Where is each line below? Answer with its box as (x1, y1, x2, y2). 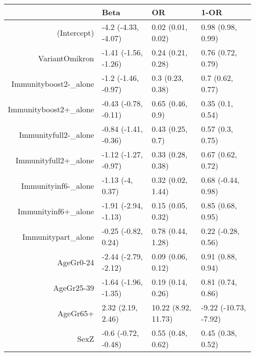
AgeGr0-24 (57, 256, 94, 268)
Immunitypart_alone (22, 230, 94, 242)
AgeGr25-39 (53, 281, 94, 293)
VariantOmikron (38, 52, 94, 64)
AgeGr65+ (57, 307, 94, 319)
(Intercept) (57, 26, 94, 38)
